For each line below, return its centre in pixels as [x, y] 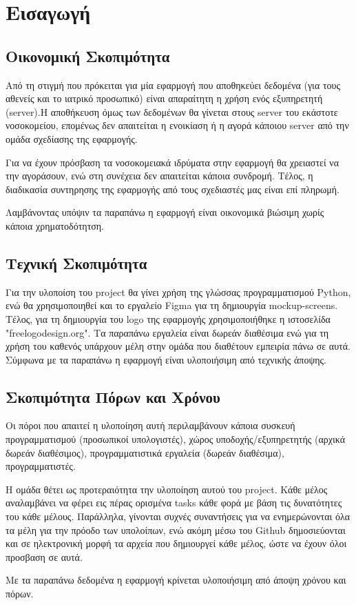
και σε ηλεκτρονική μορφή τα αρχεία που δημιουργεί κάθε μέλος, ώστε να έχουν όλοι [176, 543]
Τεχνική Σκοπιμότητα [76, 262]
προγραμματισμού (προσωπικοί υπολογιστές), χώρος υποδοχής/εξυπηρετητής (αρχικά [175, 439]
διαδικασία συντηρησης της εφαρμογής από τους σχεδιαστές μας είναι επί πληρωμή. [172, 189]
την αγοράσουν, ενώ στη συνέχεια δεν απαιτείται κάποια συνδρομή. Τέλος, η [159, 176]
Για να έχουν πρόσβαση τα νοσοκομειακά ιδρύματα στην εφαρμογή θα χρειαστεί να [172, 162]
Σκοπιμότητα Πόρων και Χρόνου [113, 396]
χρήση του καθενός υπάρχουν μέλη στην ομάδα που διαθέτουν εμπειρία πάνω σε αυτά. [178, 346]
